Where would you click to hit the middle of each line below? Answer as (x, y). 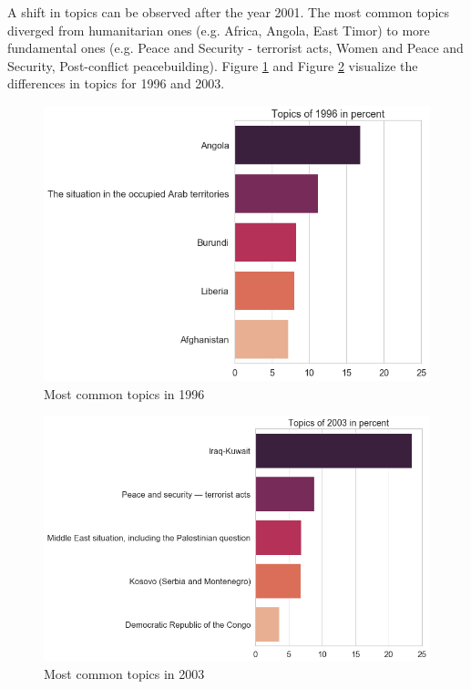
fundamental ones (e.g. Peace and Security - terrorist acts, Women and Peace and (235, 48)
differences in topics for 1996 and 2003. (116, 83)
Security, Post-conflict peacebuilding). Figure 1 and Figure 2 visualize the (213, 65)
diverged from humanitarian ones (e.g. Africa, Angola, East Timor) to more (219, 30)
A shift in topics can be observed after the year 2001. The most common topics (229, 12)
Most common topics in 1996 (124, 393)
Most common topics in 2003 (124, 674)
